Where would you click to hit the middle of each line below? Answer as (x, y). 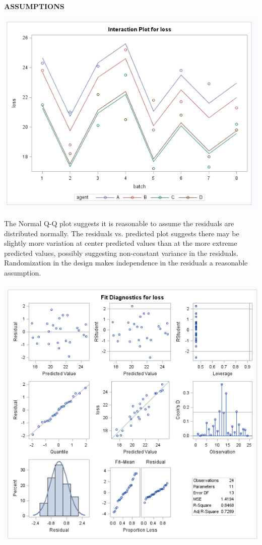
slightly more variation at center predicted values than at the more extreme (121, 243)
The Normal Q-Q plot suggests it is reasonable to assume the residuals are (119, 223)
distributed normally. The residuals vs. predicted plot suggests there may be (122, 233)
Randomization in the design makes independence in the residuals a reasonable (126, 263)
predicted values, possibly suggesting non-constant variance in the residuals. (121, 253)
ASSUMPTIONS (34, 6)
